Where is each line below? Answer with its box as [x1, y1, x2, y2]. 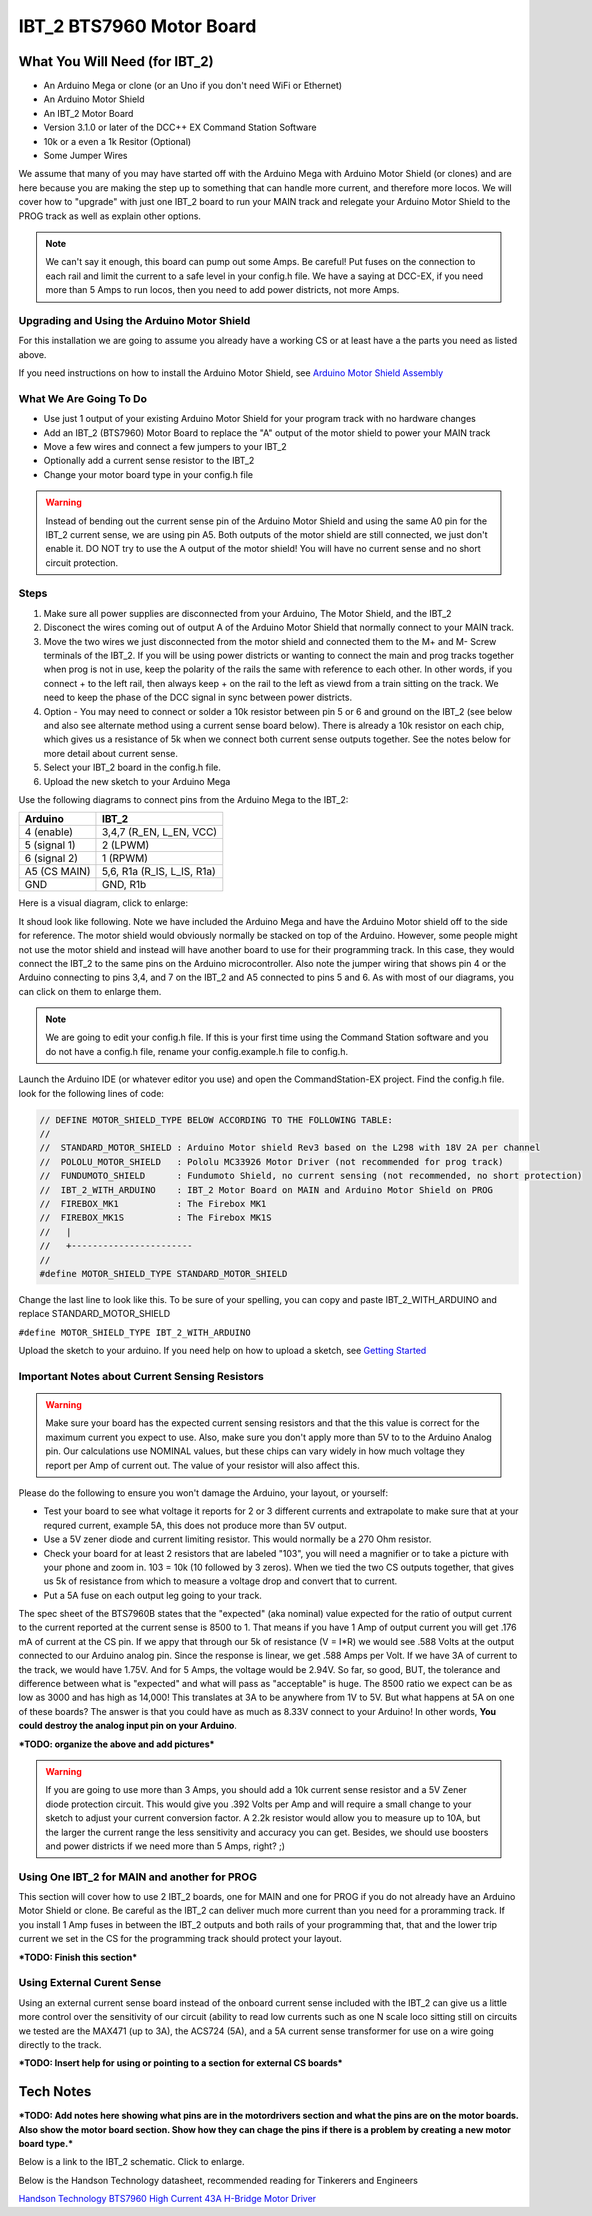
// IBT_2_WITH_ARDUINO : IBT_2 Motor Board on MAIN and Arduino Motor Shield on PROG [39, 1184, 494, 1195]
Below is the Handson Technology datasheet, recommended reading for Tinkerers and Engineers [18, 2174, 419, 2186]
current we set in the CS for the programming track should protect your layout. [18, 1933, 342, 1945]
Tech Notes [18, 2083, 92, 2100]
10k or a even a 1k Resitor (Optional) [43, 135, 192, 147]
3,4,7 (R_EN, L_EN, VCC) [101, 825, 218, 839]
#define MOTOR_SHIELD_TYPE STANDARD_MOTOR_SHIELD [39, 1268, 288, 1279]
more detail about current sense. [43, 747, 179, 759]
